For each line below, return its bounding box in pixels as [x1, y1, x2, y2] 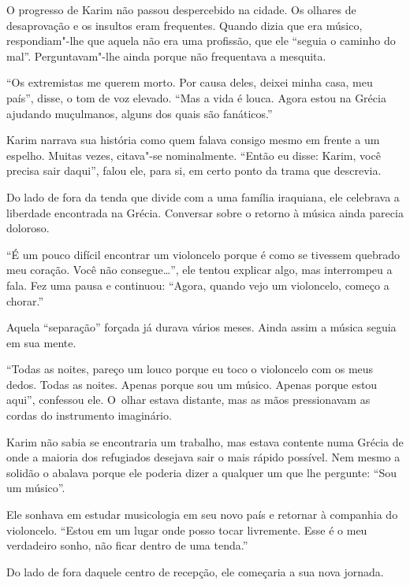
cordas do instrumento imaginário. [6, 407, 172, 424]
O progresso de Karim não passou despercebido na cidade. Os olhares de [6, 2, 356, 17]
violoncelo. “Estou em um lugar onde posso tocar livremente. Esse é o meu [6, 521, 367, 538]
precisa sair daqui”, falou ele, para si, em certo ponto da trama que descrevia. [6, 162, 382, 179]
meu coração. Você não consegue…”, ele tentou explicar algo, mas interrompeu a [6, 261, 393, 278]
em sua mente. [6, 334, 76, 350]
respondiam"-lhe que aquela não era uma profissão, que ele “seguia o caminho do [6, 32, 396, 49]
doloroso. [6, 220, 50, 236]
